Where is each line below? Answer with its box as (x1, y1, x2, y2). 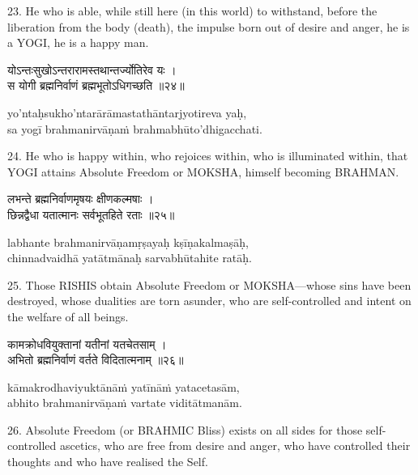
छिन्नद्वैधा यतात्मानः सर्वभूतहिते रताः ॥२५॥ (7, 206, 175, 223)
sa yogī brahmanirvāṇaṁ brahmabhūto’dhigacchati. (7, 120, 262, 137)
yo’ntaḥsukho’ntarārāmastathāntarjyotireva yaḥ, (7, 104, 247, 121)
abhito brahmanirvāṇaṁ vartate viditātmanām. (7, 394, 242, 411)
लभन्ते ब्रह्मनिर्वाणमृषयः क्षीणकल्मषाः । (7, 190, 154, 207)
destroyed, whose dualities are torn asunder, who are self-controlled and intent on (7, 292, 412, 309)
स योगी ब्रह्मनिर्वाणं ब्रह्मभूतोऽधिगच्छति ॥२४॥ (7, 77, 185, 94)
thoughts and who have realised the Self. (7, 453, 208, 470)
